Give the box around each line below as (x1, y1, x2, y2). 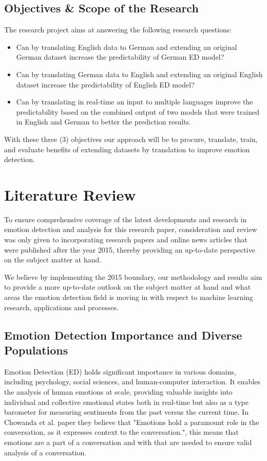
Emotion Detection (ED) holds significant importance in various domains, (4, 366, 236, 377)
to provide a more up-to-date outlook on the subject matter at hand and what (4, 281, 251, 292)
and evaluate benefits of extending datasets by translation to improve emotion (4, 144, 250, 154)
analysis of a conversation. (4, 447, 87, 457)
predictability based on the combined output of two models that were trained (16, 106, 259, 117)
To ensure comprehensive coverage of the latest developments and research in (4, 214, 247, 224)
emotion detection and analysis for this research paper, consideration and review (4, 224, 257, 235)
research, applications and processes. (4, 302, 119, 312)
